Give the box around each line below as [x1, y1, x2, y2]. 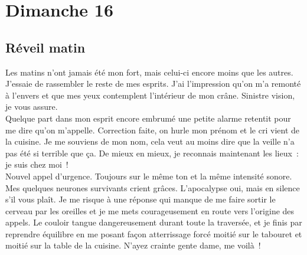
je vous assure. [5, 100, 58, 113]
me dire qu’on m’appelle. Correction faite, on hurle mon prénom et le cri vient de [5, 123, 300, 136]
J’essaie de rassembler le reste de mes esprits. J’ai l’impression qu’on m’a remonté [5, 77, 301, 90]
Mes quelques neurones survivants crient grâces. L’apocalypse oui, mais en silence [5, 181, 300, 194]
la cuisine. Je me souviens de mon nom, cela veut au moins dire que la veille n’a [5, 135, 295, 148]
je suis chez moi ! [5, 158, 68, 171]
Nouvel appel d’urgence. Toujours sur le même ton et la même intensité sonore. [5, 169, 292, 182]
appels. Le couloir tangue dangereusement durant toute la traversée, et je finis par [5, 216, 302, 228]
